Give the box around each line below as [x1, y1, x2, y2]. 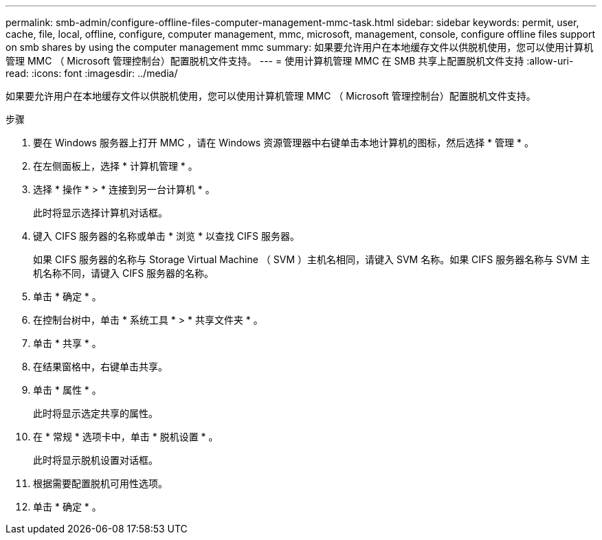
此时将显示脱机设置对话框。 [33, 454, 158, 466]
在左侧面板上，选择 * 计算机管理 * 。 [33, 160, 198, 172]
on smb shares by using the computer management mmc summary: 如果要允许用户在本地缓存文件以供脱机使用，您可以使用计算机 [5, 41, 594, 53]
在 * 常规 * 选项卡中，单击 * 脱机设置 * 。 [33, 431, 219, 442]
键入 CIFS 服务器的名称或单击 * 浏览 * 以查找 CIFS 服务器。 [33, 230, 300, 242]
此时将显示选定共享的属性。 [33, 407, 158, 419]
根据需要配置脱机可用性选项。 [33, 477, 168, 489]
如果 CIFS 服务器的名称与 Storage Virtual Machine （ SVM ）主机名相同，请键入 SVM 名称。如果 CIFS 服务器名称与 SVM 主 [33, 254, 590, 265]
